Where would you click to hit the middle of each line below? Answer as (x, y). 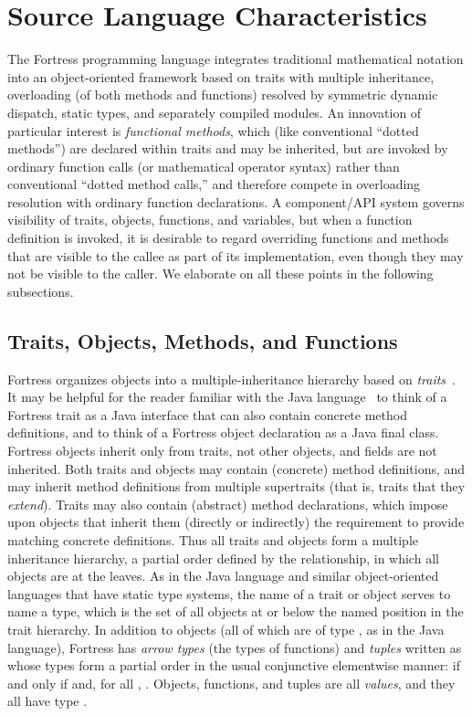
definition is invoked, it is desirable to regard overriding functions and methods (228, 238)
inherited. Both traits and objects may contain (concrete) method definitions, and (236, 468)
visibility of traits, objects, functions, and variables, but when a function (210, 220)
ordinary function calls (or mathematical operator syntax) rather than (204, 166)
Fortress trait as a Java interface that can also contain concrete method (207, 414)
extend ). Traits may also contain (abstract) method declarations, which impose (228, 504)
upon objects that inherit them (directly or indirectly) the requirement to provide (236, 522)
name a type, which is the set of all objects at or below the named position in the (236, 611)
